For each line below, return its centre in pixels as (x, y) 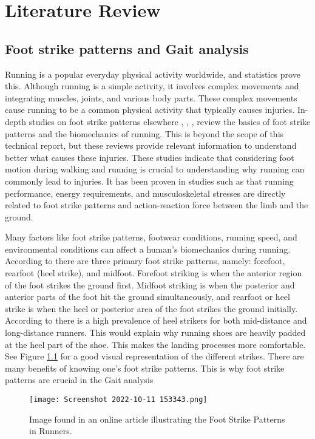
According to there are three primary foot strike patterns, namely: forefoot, (145, 261)
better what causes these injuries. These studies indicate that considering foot (150, 157)
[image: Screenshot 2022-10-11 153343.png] (118, 400)
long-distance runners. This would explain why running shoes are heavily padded (155, 332)
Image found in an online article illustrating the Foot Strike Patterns (157, 419)
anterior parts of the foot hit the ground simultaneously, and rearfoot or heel (147, 297)
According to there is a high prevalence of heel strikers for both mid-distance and (156, 320)
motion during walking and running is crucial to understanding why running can (155, 169)
